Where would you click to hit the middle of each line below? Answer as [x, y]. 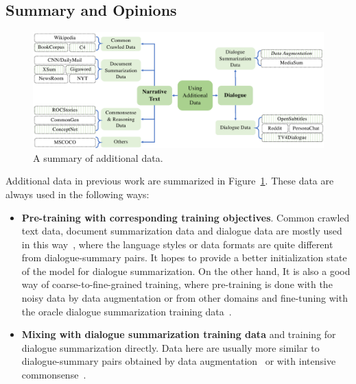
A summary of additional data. [98, 157]
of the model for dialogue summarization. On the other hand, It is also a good [186, 271]
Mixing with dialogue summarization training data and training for [179, 334]
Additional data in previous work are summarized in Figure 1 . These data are [170, 181]
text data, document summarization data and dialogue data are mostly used [182, 231]
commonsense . [54, 375]
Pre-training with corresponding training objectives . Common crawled [186, 217]
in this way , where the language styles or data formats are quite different [177, 244]
